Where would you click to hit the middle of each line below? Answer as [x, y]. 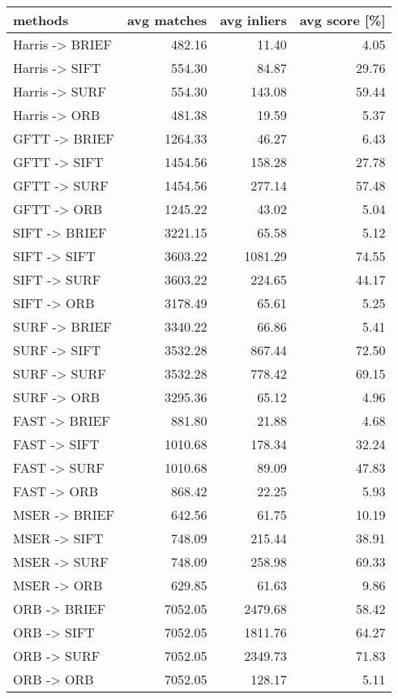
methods [41, 20]
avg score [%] [342, 20]
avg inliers [253, 20]
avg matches [167, 20]
